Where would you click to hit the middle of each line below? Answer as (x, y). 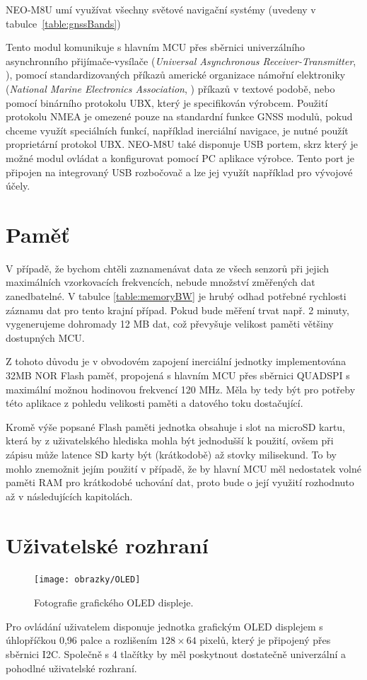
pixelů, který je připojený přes (265, 640)
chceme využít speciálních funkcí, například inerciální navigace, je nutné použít (177, 130)
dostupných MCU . (45, 337)
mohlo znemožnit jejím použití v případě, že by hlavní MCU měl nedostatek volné (183, 468)
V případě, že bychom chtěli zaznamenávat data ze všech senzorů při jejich (168, 268)
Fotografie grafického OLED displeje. (114, 603)
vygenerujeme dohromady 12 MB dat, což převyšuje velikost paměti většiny (170, 324)
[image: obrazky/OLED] (87, 580)
